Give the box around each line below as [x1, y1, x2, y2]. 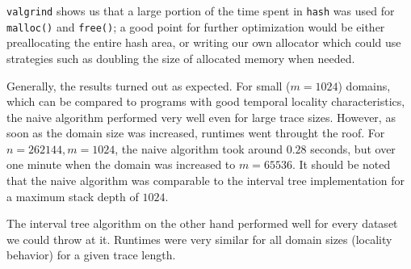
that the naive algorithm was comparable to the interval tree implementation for [6, 172, 405, 189]
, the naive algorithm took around [115, 140, 283, 157]
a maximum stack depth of [6, 187, 139, 204]
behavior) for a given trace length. [6, 246, 176, 263]
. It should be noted [291, 156, 391, 173]
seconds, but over [310, 140, 396, 157]
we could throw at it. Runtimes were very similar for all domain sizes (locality [6, 230, 392, 247]
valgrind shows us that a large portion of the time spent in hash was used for [6, 2, 395, 19]
